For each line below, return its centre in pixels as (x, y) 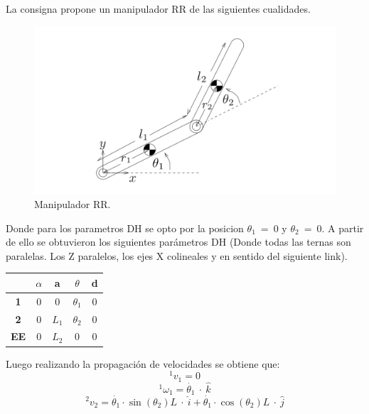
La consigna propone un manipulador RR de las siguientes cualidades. (158, 9)
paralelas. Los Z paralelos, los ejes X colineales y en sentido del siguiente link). (177, 255)
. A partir (343, 228)
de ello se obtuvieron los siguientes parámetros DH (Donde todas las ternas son (178, 242)
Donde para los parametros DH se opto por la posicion (125, 228)
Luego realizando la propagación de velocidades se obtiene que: (143, 363)
